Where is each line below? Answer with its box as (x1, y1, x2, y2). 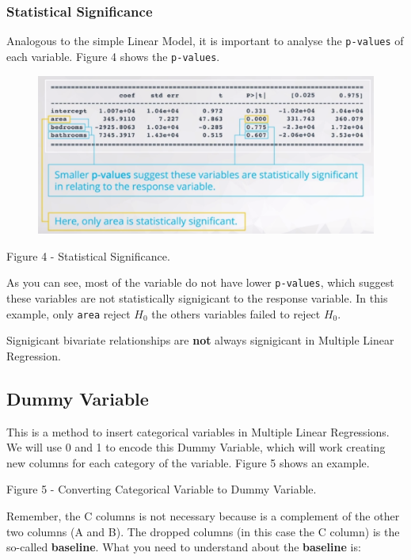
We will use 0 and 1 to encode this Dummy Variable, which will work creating (6, 439, 386, 455)
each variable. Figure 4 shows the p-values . (6, 48, 220, 64)
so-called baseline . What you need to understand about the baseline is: (6, 539, 361, 555)
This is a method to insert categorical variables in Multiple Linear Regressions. (6, 423, 390, 440)
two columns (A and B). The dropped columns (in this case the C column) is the (6, 523, 400, 539)
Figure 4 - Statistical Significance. (6, 247, 170, 264)
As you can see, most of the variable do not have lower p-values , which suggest (6, 274, 394, 291)
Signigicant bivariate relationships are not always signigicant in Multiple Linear (6, 332, 394, 349)
